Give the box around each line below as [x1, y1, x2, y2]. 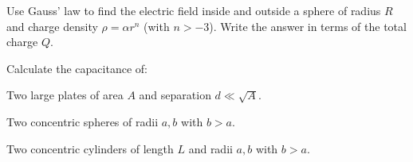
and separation [139, 87, 211, 103]
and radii [188, 140, 233, 156]
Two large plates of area [6, 87, 124, 103]
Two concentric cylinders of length [6, 140, 174, 156]
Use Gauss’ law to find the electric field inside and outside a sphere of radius [6, 2, 381, 18]
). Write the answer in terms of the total [209, 17, 407, 34]
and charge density [6, 17, 98, 34]
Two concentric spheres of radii [6, 113, 159, 129]
